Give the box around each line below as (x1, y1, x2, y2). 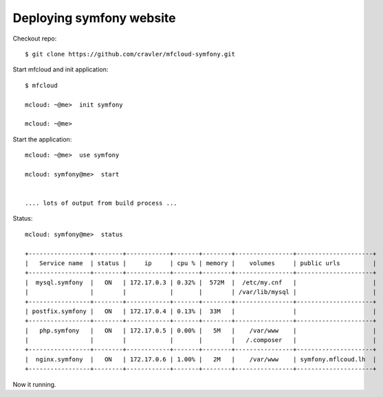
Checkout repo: (12, 34, 57, 43)
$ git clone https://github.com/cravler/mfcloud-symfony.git (25, 50, 235, 58)
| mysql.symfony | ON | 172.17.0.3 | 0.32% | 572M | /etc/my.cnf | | (25, 278, 377, 286)
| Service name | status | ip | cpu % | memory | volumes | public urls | (25, 259, 377, 267)
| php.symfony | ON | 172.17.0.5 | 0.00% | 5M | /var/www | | (25, 326, 377, 334)
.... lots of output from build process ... (25, 199, 178, 207)
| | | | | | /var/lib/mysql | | (25, 288, 377, 296)
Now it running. (12, 380, 56, 388)
